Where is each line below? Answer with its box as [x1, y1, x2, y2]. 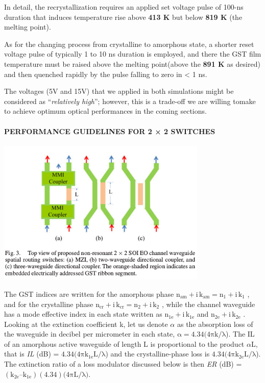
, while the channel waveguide [161, 298, 255, 309]
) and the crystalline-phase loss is [105, 348, 210, 359]
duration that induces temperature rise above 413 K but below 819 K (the [4, 11, 243, 22]
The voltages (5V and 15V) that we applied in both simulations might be [4, 86, 234, 96]
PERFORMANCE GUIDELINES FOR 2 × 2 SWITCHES [4, 125, 215, 136]
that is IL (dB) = [4, 348, 59, 359]
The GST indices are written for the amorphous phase [4, 288, 174, 299]
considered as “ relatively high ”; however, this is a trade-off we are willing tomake [4, 95, 256, 106]
